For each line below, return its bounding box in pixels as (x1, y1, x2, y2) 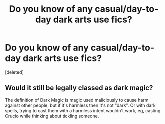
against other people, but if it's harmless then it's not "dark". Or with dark (5, 102, 156, 108)
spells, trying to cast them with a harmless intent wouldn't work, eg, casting (5, 107, 161, 113)
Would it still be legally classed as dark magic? (5, 84, 153, 92)
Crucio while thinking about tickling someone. (5, 113, 99, 119)
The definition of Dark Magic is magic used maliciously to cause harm (5, 97, 149, 103)
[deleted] (5, 69, 24, 75)
